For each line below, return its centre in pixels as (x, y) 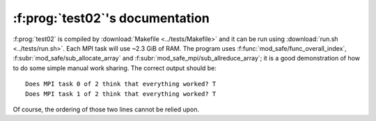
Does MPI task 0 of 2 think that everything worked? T (121, 84)
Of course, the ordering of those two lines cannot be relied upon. (106, 109)
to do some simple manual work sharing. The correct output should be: (115, 68)
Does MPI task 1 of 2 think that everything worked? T (121, 94)
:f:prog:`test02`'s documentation (111, 18)
